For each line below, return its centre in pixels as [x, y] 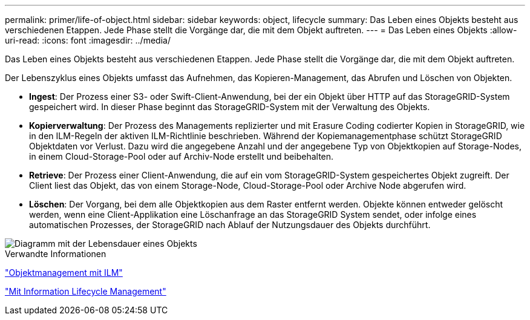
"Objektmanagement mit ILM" [64, 273]
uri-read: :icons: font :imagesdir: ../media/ [88, 40]
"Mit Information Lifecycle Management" [86, 291]
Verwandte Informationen [56, 254]
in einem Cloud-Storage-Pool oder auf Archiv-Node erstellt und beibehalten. [182, 156]
